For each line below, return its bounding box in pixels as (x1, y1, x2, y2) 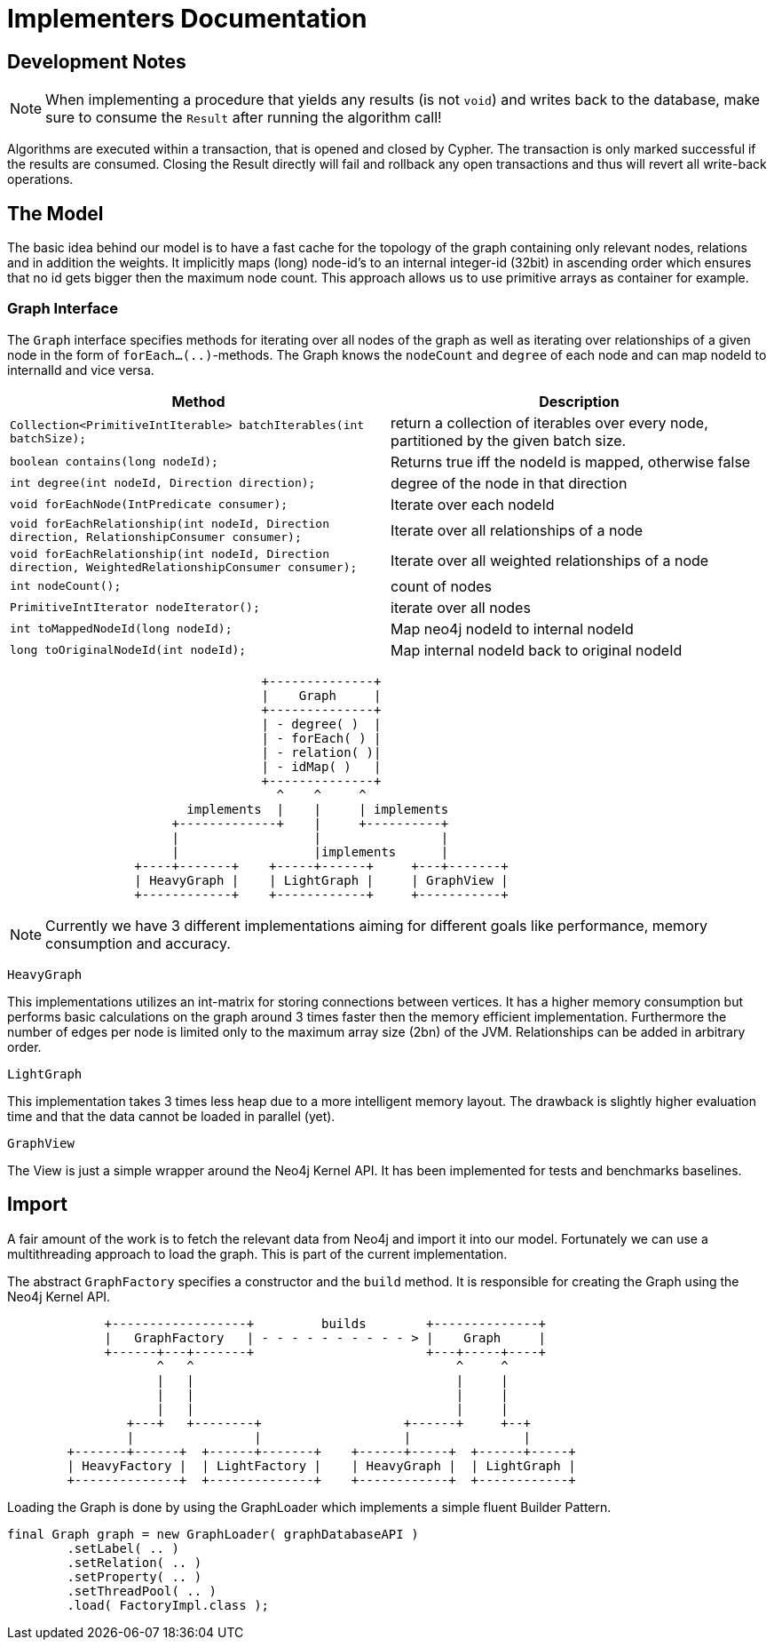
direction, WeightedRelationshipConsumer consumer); (10, 560, 358, 574)
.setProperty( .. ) (67, 1569, 202, 1584)
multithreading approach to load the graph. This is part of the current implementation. (7, 1245, 508, 1261)
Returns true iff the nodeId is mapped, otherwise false (391, 452, 751, 471)
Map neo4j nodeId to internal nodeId (391, 619, 634, 638)
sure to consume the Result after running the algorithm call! (45, 108, 442, 127)
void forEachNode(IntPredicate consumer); (10, 497, 288, 512)
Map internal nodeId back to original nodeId (391, 640, 683, 659)
